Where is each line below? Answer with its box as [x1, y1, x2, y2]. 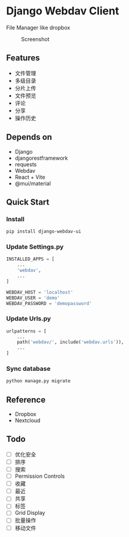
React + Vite [14, 173, 46, 181]
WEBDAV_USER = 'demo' [6, 295, 60, 301]
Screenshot [21, 35, 50, 42]
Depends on [6, 132, 53, 142]
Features [6, 53, 40, 63]
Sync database [6, 365, 51, 373]
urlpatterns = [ [6, 328, 47, 334]
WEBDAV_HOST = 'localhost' [6, 289, 73, 295]
